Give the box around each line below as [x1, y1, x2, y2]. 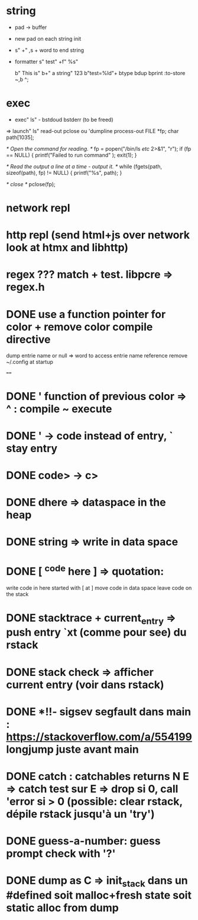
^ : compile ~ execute [6, 402, 112, 415]
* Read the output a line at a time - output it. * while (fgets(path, [6, 162, 163, 170]
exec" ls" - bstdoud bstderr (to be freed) [14, 116, 113, 123]
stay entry [6, 441, 58, 455]
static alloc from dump [6, 901, 119, 914]
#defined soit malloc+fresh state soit [6, 888, 192, 902]
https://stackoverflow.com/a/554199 [6, 730, 193, 743]
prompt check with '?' [6, 847, 116, 860]
